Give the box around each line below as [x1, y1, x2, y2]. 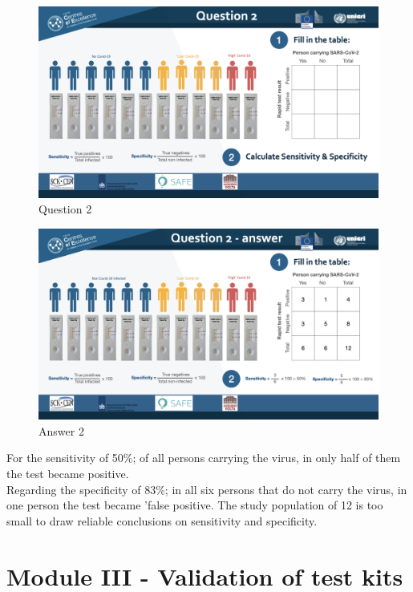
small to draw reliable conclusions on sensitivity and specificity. [6, 512, 318, 529]
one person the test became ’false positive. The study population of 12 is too [6, 497, 383, 513]
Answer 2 [38, 422, 84, 439]
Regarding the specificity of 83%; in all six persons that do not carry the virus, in [6, 480, 407, 497]
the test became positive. [6, 464, 129, 481]
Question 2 [38, 201, 92, 217]
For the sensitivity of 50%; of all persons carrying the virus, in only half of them [6, 449, 401, 466]
